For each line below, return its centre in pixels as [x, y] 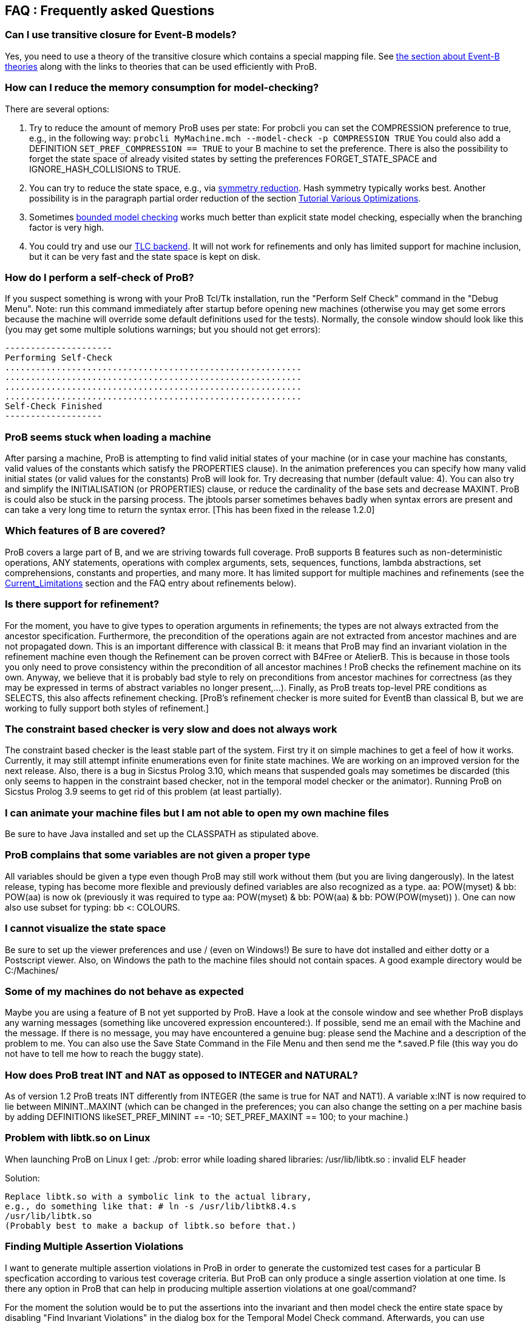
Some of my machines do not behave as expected [124, 991]
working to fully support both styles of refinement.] [107, 708]
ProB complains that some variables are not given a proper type [158, 855]
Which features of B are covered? [85, 531]
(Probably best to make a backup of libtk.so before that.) [151, 1225]
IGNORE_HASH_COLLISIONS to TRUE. [105, 169]
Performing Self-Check [59, 358]
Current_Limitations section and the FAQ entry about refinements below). [151, 583]
